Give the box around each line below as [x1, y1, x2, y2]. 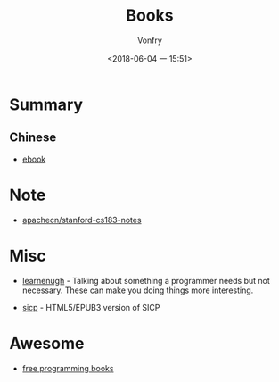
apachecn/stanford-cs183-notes [21, 214, 142, 225]
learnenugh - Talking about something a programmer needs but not [21, 275, 270, 286]
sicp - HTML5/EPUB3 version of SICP [21, 302, 160, 312]
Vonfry [136, 35, 163, 46]
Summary [9, 95, 83, 114]
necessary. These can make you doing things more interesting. [21, 285, 254, 295]
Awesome [9, 333, 85, 353]
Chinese [9, 130, 57, 145]
